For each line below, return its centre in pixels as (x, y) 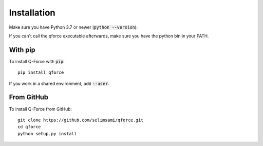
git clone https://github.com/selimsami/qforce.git (81, 120)
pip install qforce (41, 73)
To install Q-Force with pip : (37, 61)
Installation (32, 13)
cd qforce (29, 127)
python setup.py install (47, 134)
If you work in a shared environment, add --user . (59, 83)
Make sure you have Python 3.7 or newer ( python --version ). (74, 27)
